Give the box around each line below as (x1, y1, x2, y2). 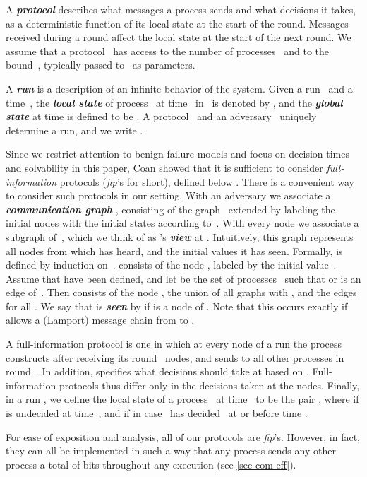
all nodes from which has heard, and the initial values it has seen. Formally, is (6, 243, 343, 258)
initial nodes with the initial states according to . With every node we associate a (6, 216, 359, 230)
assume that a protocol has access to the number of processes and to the (6, 43, 329, 58)
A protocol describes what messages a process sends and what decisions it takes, (6, 2, 356, 16)
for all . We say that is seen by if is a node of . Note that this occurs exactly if (6, 298, 348, 313)
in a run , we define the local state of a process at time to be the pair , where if (6, 391, 359, 406)
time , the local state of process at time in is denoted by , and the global (6, 95, 343, 110)
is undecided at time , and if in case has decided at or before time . (6, 406, 308, 420)
